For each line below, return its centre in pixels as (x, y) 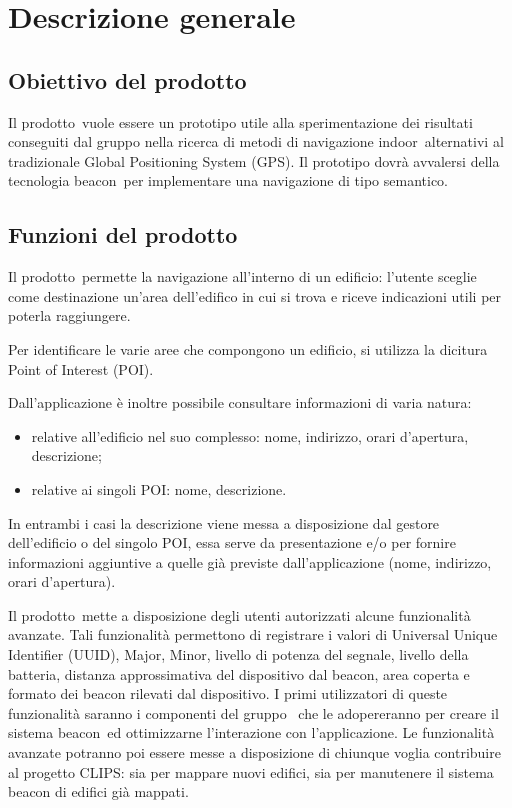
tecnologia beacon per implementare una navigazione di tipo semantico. (228, 180)
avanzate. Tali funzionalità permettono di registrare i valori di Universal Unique (253, 634)
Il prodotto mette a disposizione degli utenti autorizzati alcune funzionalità (239, 614)
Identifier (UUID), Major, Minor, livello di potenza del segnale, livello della (238, 654)
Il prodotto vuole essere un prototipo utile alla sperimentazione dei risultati (240, 121)
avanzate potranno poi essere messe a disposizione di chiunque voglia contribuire (254, 752)
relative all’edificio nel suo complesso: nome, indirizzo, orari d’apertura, (250, 435)
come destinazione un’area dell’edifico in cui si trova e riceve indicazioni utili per (255, 295)
